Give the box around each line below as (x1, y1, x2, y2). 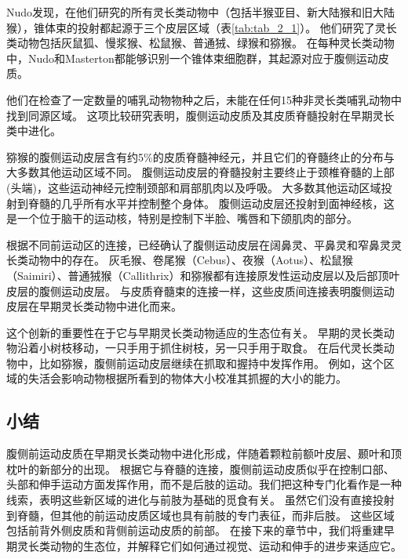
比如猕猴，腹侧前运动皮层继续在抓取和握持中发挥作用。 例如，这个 (38, 354, 384, 371)
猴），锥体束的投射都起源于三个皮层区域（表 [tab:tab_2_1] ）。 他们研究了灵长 (6, 19, 397, 35)
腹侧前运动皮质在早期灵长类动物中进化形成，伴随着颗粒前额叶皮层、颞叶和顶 (6, 445, 402, 462)
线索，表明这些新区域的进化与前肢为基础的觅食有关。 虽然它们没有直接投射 (6, 492, 395, 508)
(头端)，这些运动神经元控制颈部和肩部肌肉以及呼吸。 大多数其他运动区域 (6, 179, 381, 195)
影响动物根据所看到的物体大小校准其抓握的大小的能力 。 (60, 370, 347, 387)
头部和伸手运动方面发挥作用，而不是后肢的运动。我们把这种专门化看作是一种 (6, 476, 402, 492)
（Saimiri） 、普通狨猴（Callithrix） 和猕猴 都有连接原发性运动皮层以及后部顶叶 (6, 267, 400, 283)
